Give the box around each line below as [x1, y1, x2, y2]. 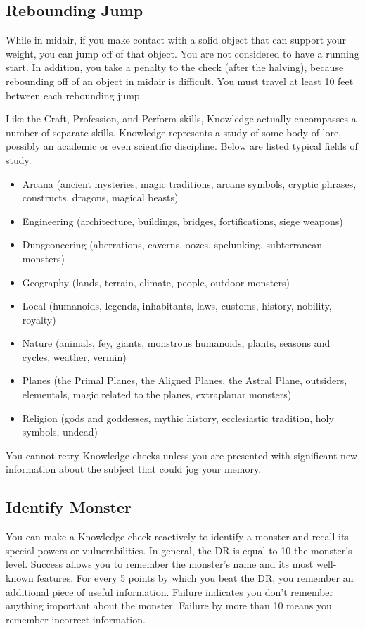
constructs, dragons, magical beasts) [22, 190, 179, 205]
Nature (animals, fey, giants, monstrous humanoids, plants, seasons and [22, 336, 331, 350]
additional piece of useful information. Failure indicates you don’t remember [6, 584, 334, 599]
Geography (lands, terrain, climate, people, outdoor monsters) [22, 274, 290, 289]
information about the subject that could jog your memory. [6, 462, 262, 476]
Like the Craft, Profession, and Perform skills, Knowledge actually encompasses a [6, 111, 357, 126]
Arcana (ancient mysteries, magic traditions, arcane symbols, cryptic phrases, [22, 176, 357, 191]
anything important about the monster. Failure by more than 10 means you [6, 598, 332, 613]
